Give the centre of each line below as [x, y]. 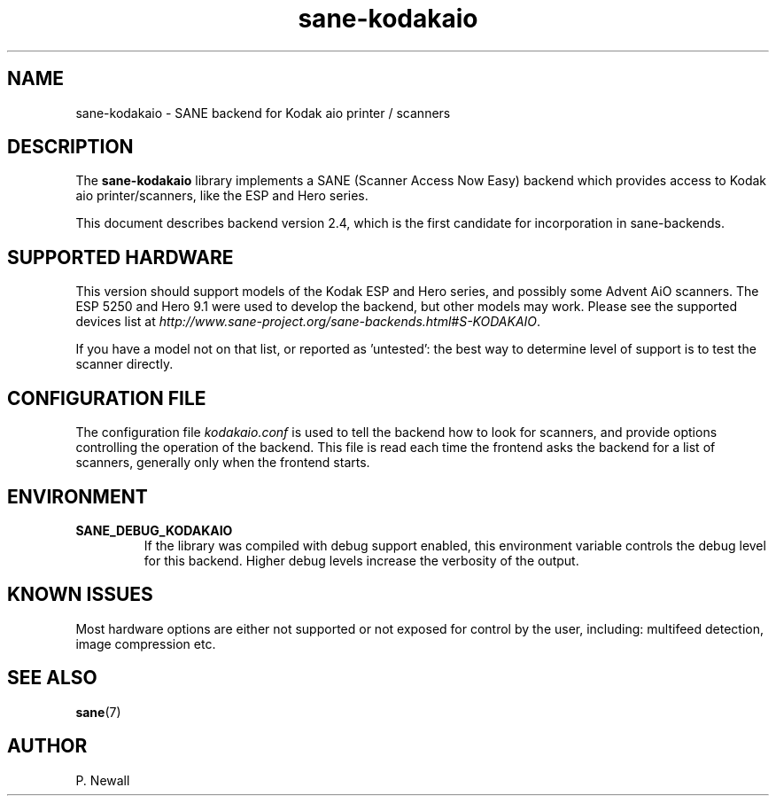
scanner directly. [124, 364]
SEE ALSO [52, 678]
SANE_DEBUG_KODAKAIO [154, 530]
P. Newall [103, 780]
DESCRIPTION [70, 147]
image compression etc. [146, 643]
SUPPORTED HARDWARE [120, 257]
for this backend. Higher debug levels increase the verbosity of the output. [361, 560]
